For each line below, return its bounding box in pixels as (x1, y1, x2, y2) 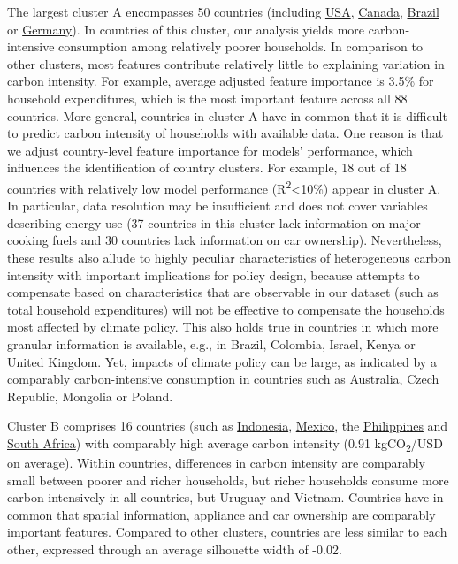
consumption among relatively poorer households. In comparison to (58, 37, 423, 56)
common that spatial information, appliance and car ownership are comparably (7, 505, 436, 523)
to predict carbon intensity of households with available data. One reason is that (7, 124, 444, 142)
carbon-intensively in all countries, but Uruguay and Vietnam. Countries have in (7, 488, 444, 507)
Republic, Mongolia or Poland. (7, 386, 173, 405)
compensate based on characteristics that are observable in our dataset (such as (7, 283, 439, 301)
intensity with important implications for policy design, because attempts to (7, 265, 420, 284)
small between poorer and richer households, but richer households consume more (7, 470, 449, 489)
